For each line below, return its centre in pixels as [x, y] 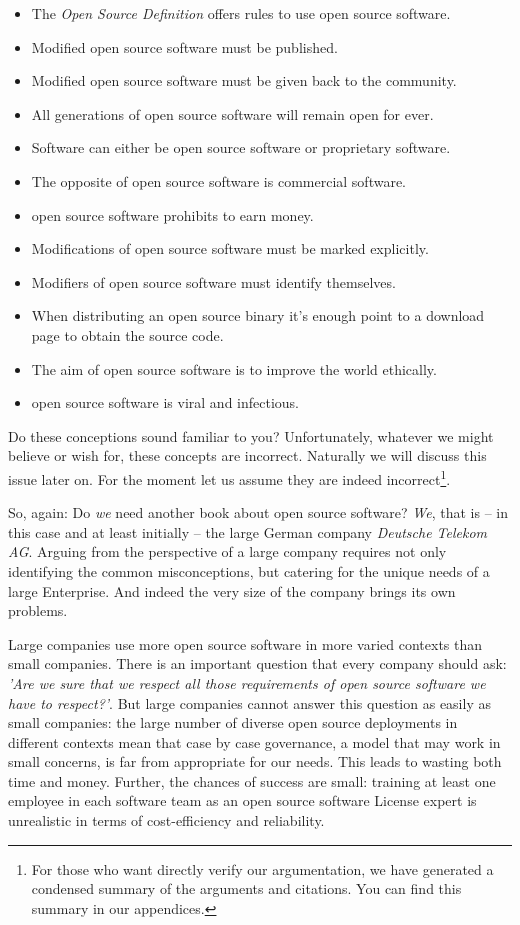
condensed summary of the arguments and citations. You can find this [246, 888]
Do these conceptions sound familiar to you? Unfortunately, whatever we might [251, 435]
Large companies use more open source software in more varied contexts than [245, 643]
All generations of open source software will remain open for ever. [232, 113]
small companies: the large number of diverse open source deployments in [233, 722]
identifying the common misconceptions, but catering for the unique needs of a [249, 570]
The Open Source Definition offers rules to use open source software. [241, 13]
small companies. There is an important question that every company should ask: [257, 663]
